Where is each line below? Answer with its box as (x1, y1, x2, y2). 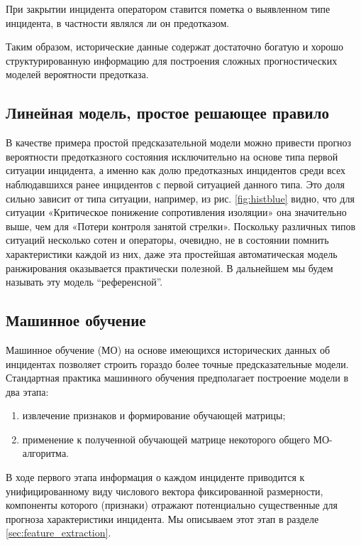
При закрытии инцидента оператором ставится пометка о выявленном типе (6, 1, 331, 16)
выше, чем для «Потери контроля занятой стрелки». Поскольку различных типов (6, 218, 356, 233)
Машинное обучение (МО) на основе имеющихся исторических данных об (6, 342, 331, 357)
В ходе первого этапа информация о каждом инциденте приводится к (6, 470, 305, 485)
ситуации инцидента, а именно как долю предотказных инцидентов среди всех (6, 163, 346, 178)
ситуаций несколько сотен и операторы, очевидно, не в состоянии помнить (6, 232, 329, 247)
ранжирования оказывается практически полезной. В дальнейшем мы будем (6, 260, 333, 275)
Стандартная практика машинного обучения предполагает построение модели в (6, 370, 349, 385)
